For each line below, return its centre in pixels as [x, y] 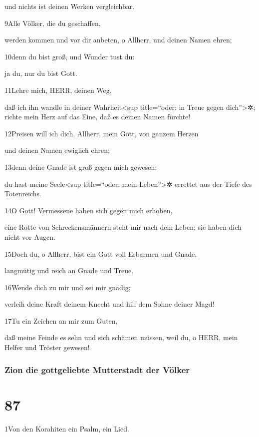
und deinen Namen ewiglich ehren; [57, 150]
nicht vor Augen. [30, 236]
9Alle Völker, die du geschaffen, [53, 23]
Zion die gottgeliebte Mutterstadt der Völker [97, 369]
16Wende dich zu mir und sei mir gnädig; [68, 287]
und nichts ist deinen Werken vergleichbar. [70, 6]
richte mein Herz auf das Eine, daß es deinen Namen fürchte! [98, 117]
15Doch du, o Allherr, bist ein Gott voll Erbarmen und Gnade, [101, 253]
